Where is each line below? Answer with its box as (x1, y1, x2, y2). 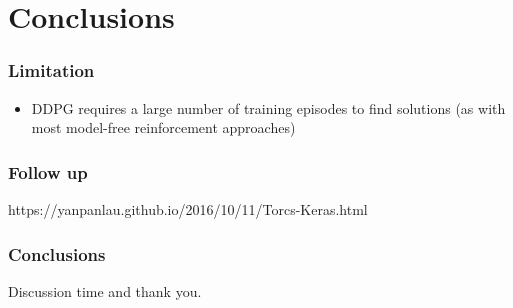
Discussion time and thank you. (8, 280, 202, 301)
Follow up (8, 159, 88, 184)
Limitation (8, 58, 95, 83)
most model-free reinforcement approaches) (31, 117, 296, 138)
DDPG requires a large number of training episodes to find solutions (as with (31, 97, 506, 118)
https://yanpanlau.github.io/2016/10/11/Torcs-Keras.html (8, 199, 368, 219)
